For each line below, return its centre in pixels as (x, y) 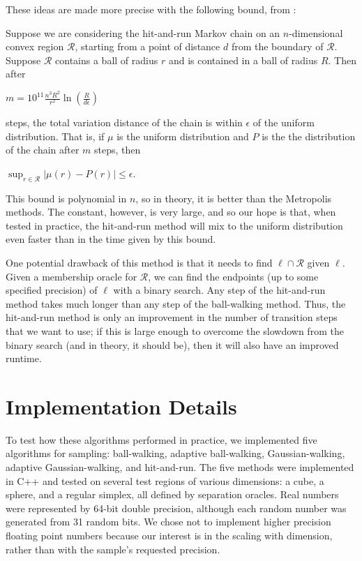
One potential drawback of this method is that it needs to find (139, 262)
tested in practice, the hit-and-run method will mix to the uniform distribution (174, 225)
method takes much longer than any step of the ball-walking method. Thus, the (176, 303)
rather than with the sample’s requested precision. (113, 549)
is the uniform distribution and (183, 136)
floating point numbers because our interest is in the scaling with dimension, (169, 536)
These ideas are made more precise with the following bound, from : (151, 9)
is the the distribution (309, 136)
